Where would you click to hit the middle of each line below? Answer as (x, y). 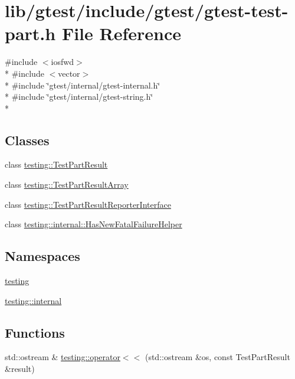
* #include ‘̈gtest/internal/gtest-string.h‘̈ (79, 97)
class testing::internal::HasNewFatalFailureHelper (94, 224)
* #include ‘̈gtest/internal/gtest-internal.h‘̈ (83, 85)
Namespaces (42, 256)
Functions (35, 332)
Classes (27, 140)
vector (69, 73)
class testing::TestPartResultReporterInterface (88, 204)
